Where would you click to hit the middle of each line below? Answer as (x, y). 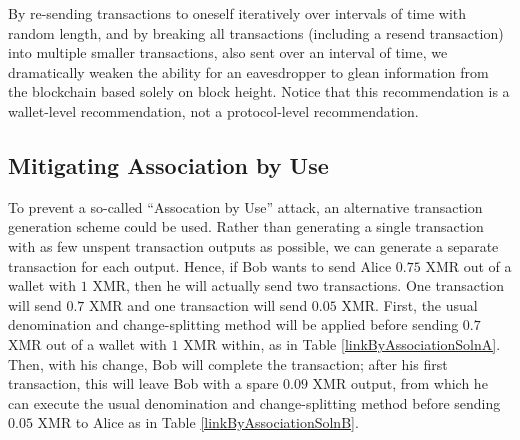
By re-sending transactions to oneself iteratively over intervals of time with (237, 13)
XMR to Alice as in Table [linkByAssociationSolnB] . (198, 422)
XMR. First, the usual (409, 304)
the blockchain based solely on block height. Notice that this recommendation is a (259, 91)
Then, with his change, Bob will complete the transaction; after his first (228, 363)
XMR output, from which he (400, 383)
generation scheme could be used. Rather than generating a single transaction (246, 226)
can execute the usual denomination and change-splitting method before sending (254, 402)
